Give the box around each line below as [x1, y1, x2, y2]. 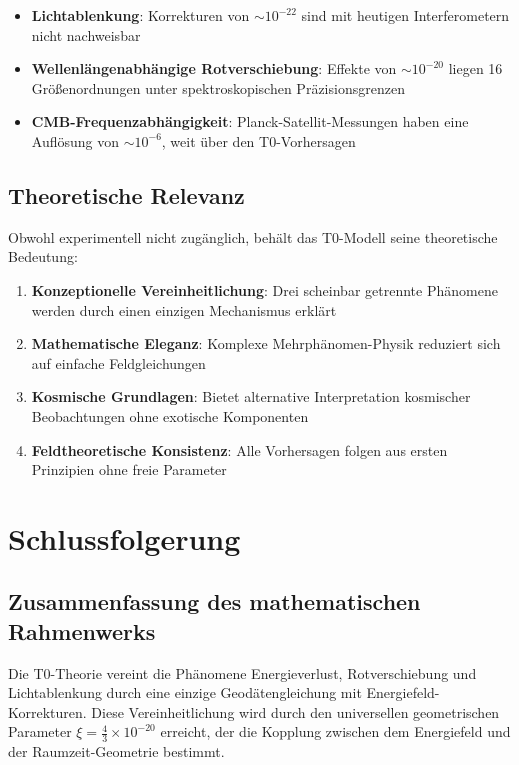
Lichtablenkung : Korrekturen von [31, 5, 250, 25]
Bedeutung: [8, 246, 78, 267]
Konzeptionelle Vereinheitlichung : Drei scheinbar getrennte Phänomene [31, 279, 498, 300]
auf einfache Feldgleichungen [31, 352, 206, 373]
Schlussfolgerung [8, 517, 241, 558]
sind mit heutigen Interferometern [301, 5, 510, 25]
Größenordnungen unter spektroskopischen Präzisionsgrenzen [31, 77, 405, 98]
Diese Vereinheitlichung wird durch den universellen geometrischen [91, 701, 500, 722]
